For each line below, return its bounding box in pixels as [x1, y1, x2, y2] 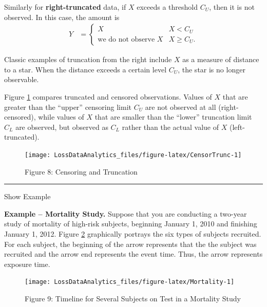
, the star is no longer [178, 64, 245, 74]
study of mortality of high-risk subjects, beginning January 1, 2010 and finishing [4, 218, 257, 229]
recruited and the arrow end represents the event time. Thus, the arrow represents [4, 248, 263, 259]
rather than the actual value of [122, 121, 219, 132]
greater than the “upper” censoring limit [4, 101, 131, 112]
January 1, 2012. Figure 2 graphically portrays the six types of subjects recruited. [4, 228, 261, 239]
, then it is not [209, 2, 255, 12]
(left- [229, 121, 245, 132]
